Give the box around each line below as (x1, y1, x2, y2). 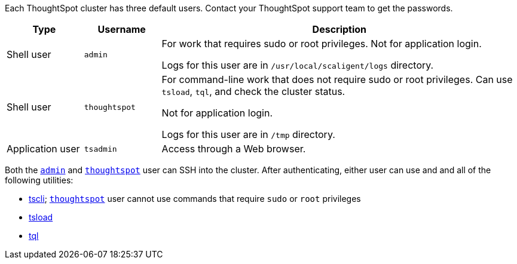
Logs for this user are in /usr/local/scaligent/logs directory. (161, 59, 434, 71)
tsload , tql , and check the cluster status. (161, 85, 345, 97)
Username (97, 23, 146, 35)
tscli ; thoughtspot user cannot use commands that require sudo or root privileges (29, 194, 361, 204)
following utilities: (5, 175, 74, 185)
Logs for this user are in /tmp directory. (161, 128, 335, 140)
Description (312, 23, 367, 35)
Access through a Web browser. (161, 143, 306, 155)
